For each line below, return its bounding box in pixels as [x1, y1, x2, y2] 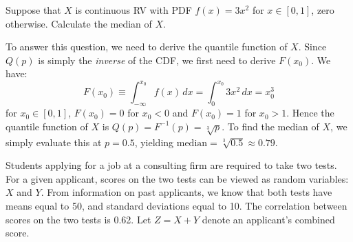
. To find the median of [222, 119, 319, 133]
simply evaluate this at [6, 134, 102, 149]
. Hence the [286, 105, 334, 120]
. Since [298, 39, 327, 54]
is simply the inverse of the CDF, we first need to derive [38, 52, 276, 67]
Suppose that [6, 3, 61, 17]
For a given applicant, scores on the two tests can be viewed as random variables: [6, 171, 349, 185]
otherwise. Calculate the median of [6, 16, 152, 30]
